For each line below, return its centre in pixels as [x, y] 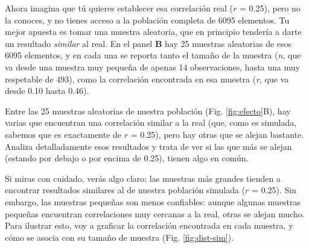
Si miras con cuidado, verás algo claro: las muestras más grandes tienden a [143, 178]
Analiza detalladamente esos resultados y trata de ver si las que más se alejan [148, 146]
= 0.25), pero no [270, 8]
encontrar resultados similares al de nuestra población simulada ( [125, 190]
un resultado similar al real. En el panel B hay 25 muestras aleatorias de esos [148, 43]
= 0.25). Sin [274, 190]
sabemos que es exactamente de [63, 134]
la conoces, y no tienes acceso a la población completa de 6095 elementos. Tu [147, 20]
